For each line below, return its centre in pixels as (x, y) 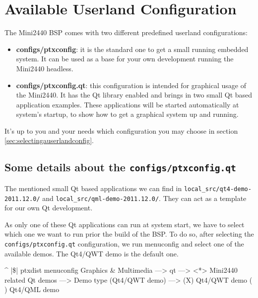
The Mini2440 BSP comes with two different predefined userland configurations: (126, 32)
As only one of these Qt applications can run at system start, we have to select (125, 224)
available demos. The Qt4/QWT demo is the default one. (92, 253)
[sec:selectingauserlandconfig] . (49, 140)
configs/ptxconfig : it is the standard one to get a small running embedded (132, 49)
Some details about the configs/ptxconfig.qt (120, 167)
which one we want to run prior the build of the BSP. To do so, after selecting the (129, 234)
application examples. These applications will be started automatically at (128, 104)
